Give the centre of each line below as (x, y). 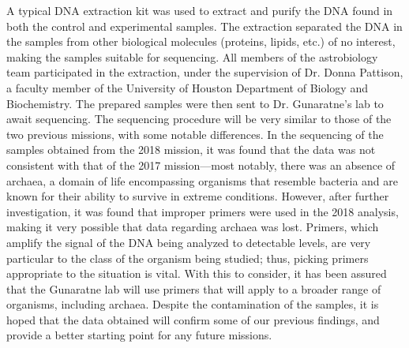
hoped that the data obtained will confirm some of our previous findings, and (193, 319)
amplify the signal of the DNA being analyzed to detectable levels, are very (189, 242)
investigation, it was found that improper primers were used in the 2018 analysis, (203, 211)
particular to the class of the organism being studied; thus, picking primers (188, 258)
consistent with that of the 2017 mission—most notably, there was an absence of (201, 165)
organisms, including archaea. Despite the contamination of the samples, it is (193, 304)
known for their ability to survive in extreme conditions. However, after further (198, 196)
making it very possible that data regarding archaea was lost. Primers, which (193, 227)
